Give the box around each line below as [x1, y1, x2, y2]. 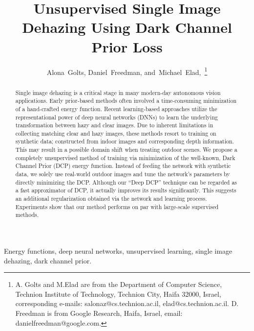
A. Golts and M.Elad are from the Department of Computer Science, [15, 279, 222, 289]
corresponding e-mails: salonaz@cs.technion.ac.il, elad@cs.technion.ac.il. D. [15, 298, 239, 308]
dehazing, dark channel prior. [4, 255, 92, 265]
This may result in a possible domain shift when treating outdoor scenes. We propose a [15, 145, 237, 154]
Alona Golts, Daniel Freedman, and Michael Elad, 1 [46, 65, 208, 77]
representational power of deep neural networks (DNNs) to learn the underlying [15, 113, 218, 121]
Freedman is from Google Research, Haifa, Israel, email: [15, 308, 183, 318]
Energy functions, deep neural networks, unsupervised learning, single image [4, 246, 233, 256]
